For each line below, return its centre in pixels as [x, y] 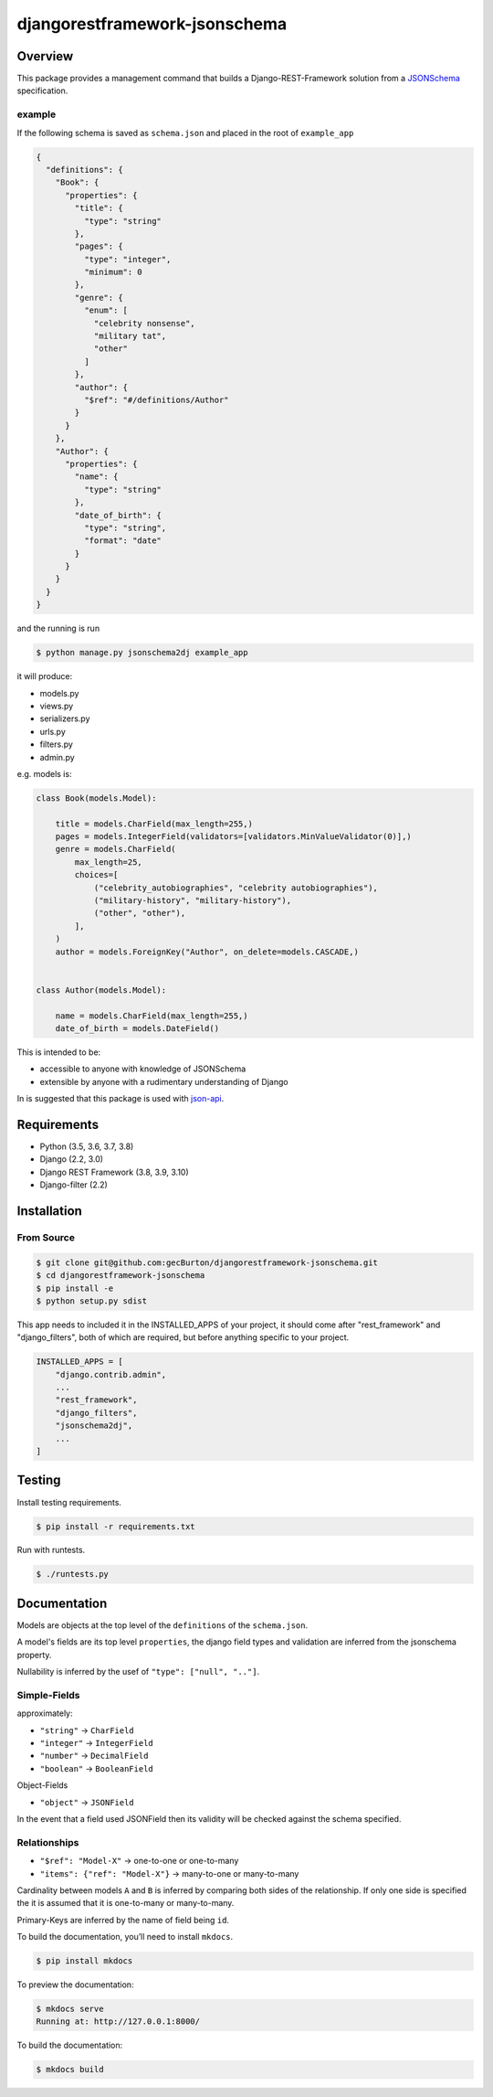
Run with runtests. [51, 1550]
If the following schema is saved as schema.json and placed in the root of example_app [185, 133]
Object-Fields [42, 1785]
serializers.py [65, 719]
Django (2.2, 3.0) [72, 1159]
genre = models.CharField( [116, 849]
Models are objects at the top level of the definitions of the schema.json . [163, 1625]
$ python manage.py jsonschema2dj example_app [142, 653]
